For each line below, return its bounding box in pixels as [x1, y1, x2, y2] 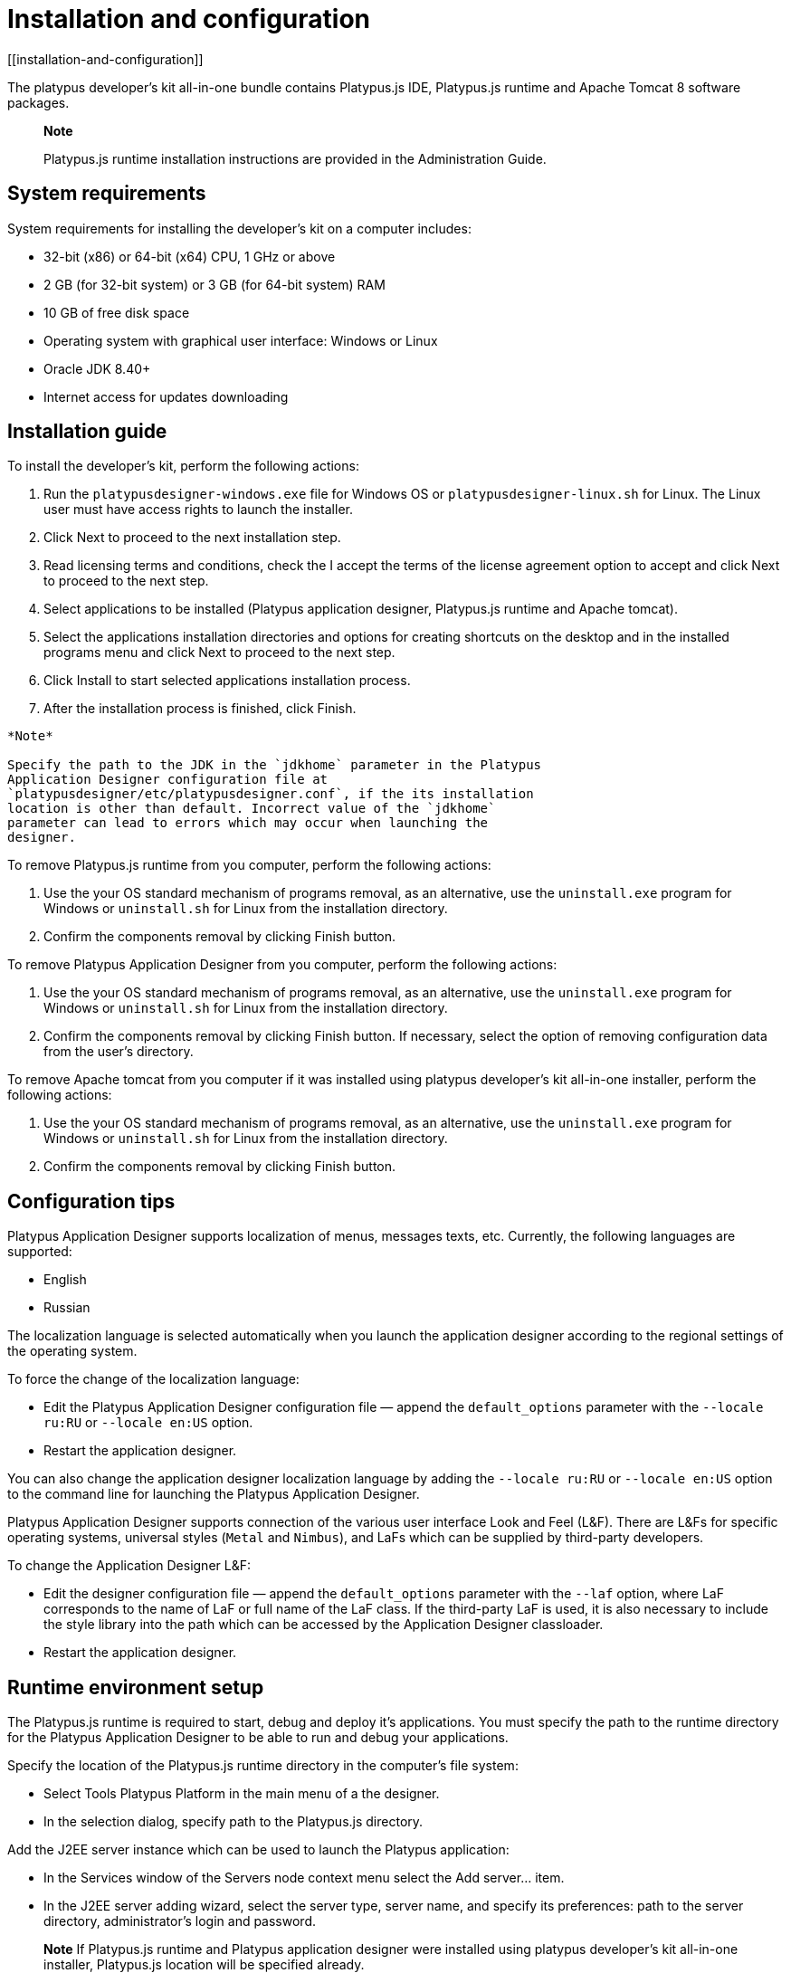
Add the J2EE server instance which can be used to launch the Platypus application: [7, 1842, 510, 1858]
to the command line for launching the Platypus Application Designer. [7, 1486, 420, 1502]
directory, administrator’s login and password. [43, 1913, 316, 1930]
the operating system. [7, 1343, 138, 1359]
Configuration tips [7, 1189, 176, 1213]
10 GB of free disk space [43, 304, 190, 320]
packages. [7, 94, 70, 110]
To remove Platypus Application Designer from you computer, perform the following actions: [7, 957, 558, 973]
